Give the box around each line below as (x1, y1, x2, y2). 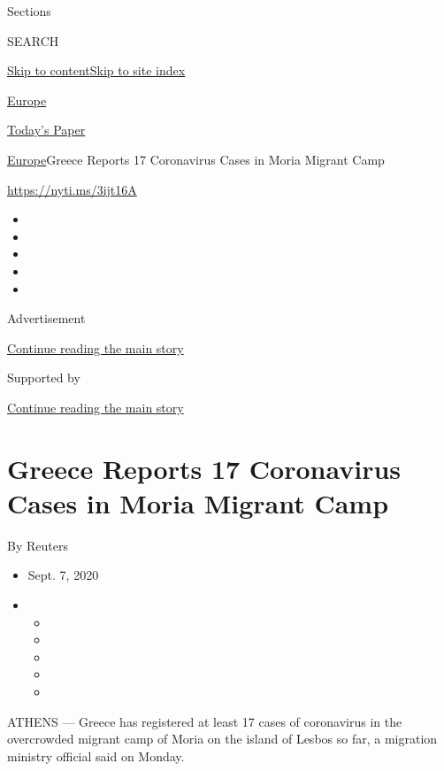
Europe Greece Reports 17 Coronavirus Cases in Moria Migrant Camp (7, 150, 385, 168)
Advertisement (7, 309, 86, 328)
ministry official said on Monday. (7, 746, 185, 765)
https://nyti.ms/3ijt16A (7, 180, 137, 198)
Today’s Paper (7, 120, 86, 139)
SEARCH (7, 31, 59, 50)
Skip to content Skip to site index (7, 61, 186, 80)
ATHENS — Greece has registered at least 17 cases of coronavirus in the (7, 712, 402, 730)
